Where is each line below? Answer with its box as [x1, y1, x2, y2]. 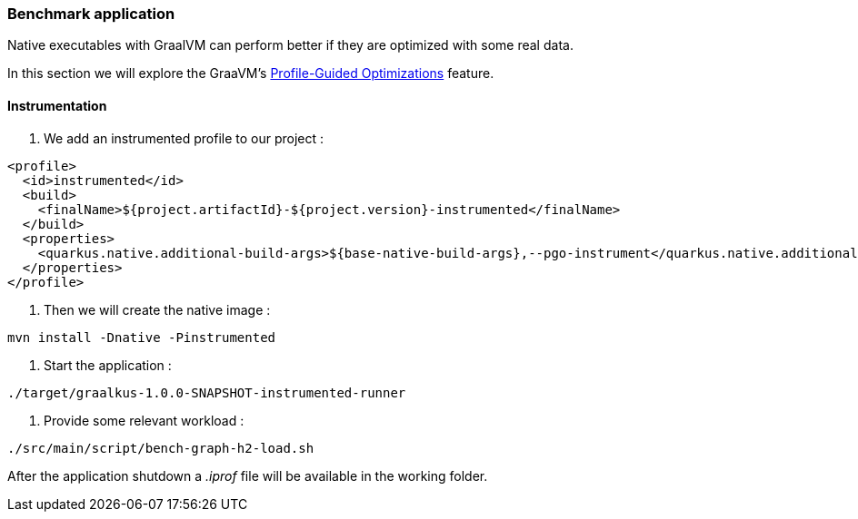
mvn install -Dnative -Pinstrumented [7, 329, 276, 345]
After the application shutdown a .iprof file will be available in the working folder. [7, 467, 488, 484]
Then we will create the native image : [44, 301, 271, 318]
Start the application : [44, 357, 172, 373]
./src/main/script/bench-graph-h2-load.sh [7, 440, 314, 455]
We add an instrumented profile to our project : [44, 130, 324, 146]
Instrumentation [7, 97, 107, 113]
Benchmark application [7, 5, 175, 23]
